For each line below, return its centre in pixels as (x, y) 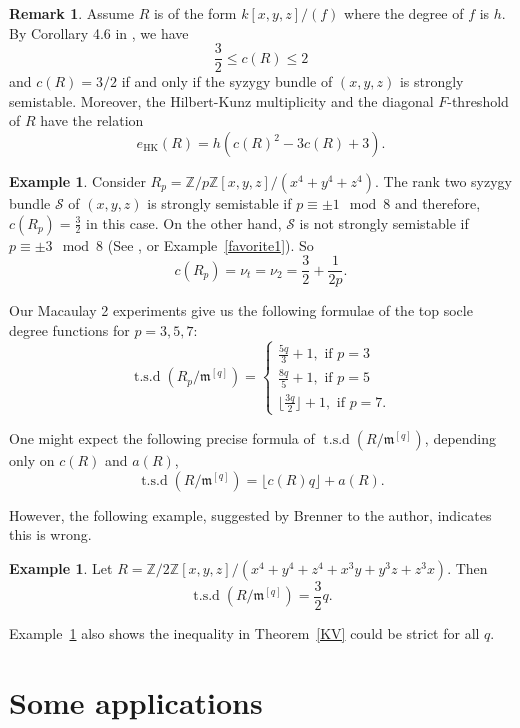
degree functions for (69, 329)
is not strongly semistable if (384, 222)
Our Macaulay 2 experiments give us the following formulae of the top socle (241, 310)
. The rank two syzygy (444, 181)
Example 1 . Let (61, 567)
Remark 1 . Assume (71, 13)
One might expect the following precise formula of (162, 437)
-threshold (478, 100)
